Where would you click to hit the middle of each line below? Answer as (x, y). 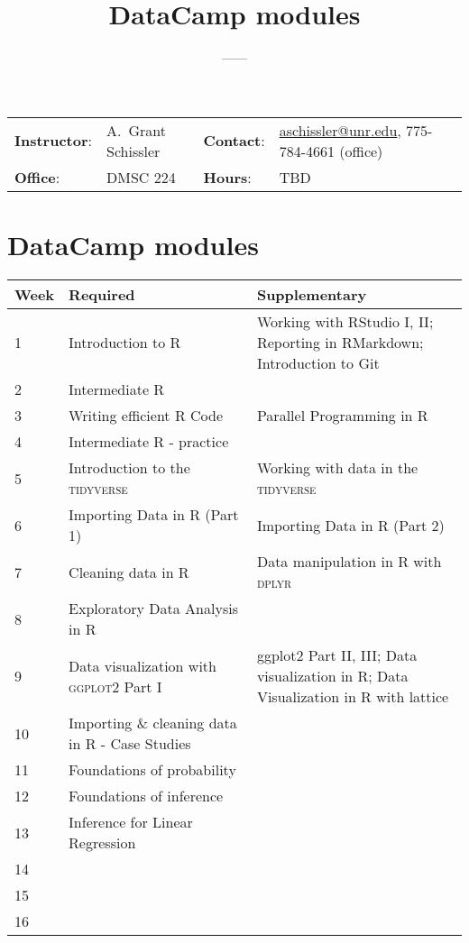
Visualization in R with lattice (353, 697)
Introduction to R (125, 343)
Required (102, 295)
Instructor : (53, 141)
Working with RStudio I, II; (345, 322)
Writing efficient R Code (146, 416)
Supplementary (312, 295)
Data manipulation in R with (349, 562)
